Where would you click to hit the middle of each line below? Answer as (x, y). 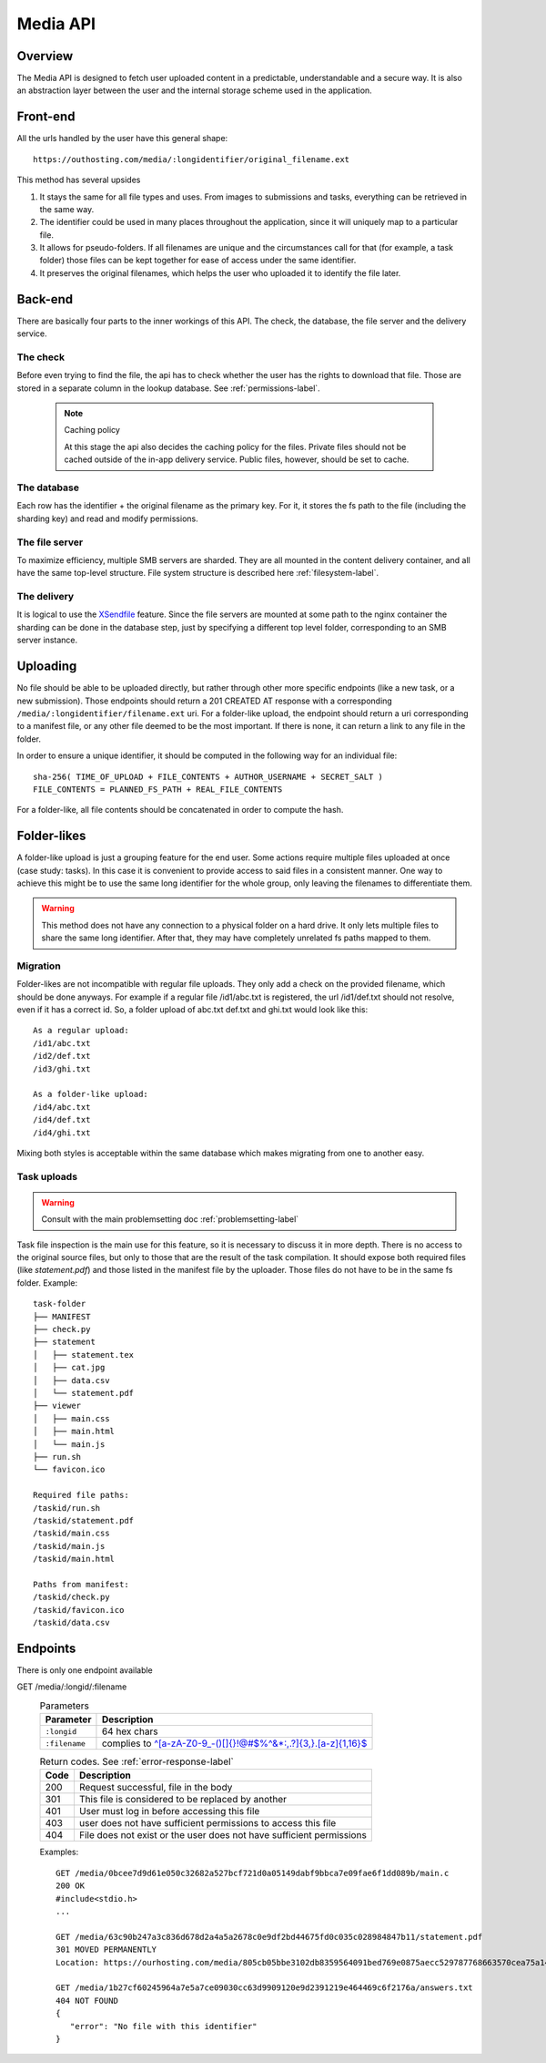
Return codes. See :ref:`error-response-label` (136, 1761)
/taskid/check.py (71, 1597)
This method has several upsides (79, 180)
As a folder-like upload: (91, 1094)
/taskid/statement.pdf (84, 1520)
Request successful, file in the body (156, 1788)
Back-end (45, 299)
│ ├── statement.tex (84, 1355)
